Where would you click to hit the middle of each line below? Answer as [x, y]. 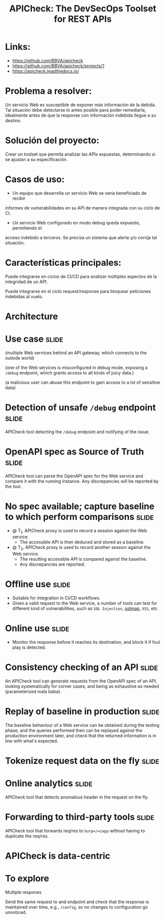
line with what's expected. [32, 741]
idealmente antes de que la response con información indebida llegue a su [81, 115]
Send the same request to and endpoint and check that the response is [77, 902]
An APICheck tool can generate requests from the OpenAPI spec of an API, [81, 681]
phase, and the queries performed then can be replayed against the [74, 730]
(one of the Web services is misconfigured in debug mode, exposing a [76, 367]
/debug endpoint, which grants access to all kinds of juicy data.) [69, 373]
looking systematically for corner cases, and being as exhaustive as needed [82, 686]
